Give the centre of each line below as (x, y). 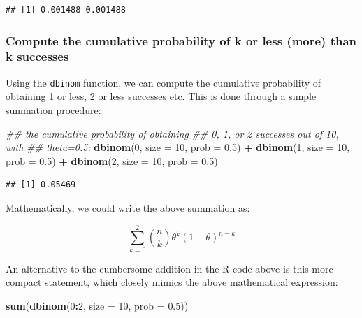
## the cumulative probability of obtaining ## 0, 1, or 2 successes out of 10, (172, 133)
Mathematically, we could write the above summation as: (128, 207)
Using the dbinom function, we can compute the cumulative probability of (164, 82)
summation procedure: (53, 109)
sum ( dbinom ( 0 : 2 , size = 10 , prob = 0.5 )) (97, 305)
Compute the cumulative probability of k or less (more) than (181, 40)
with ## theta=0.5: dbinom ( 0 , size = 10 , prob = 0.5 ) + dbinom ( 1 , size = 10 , (178, 147)
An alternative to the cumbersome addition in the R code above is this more (169, 268)
